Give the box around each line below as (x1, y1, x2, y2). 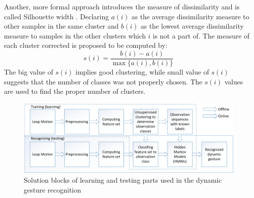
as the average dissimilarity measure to (131, 11, 250, 21)
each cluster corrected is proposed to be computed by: (4, 40, 168, 50)
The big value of (4, 67, 53, 77)
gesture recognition (24, 184, 82, 195)
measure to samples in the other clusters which (4, 30, 146, 40)
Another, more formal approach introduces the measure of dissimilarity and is (4, 1, 240, 11)
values (224, 76, 243, 86)
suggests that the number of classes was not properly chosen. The (4, 76, 203, 86)
